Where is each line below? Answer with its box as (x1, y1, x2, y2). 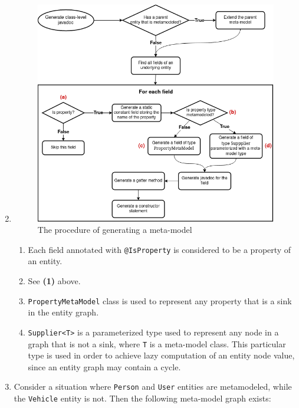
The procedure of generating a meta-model (37, 223, 192, 236)
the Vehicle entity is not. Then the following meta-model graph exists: (14, 392, 271, 404)
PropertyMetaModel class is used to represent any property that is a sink (28, 294, 292, 307)
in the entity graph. (28, 306, 99, 318)
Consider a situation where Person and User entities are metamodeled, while (14, 380, 292, 393)
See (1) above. (28, 275, 81, 287)
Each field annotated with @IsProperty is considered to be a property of (28, 243, 291, 255)
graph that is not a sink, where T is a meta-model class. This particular (28, 337, 286, 350)
